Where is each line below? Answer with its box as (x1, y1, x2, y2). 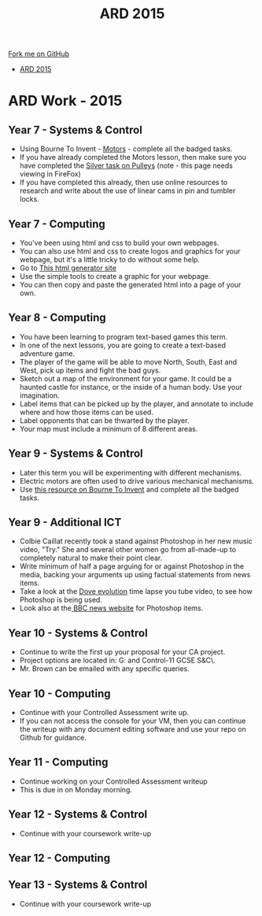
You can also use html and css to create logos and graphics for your (19, 247, 242, 256)
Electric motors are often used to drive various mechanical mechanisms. (19, 476, 254, 485)
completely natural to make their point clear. (19, 553, 163, 563)
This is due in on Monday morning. (19, 784, 132, 794)
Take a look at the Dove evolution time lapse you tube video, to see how (19, 587, 253, 596)
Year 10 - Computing (8, 687, 112, 700)
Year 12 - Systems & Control (8, 808, 148, 821)
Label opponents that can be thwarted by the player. (19, 415, 190, 425)
